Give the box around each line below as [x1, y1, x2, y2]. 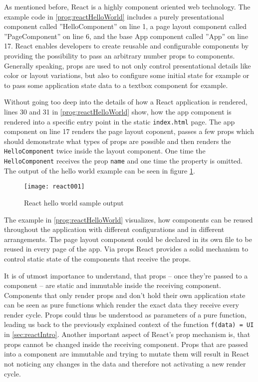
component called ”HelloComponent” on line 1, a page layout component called [4, 21, 247, 31]
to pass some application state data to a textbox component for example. [4, 79, 228, 90]
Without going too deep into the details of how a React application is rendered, [4, 96, 248, 107]
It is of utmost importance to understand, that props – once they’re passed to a [4, 270, 248, 280]
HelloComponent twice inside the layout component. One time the [4, 145, 206, 156]
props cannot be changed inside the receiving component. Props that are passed [4, 338, 248, 349]
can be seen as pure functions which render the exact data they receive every [4, 299, 239, 310]
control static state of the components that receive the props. [4, 253, 191, 263]
